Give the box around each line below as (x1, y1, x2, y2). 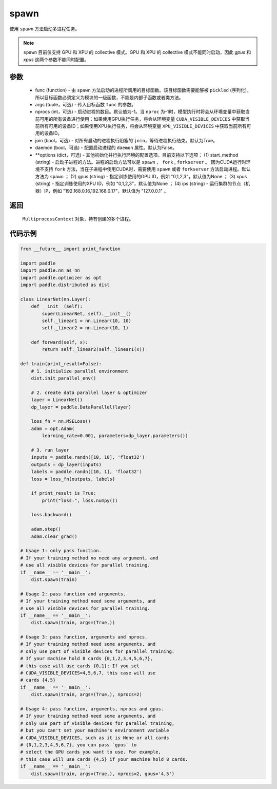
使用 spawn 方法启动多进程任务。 (9, 26, 80, 32)
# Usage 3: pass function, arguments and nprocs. (20, 634, 148, 640)
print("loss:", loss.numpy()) (42, 497, 118, 503)
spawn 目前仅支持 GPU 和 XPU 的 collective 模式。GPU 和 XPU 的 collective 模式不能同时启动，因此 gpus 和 (23, 49, 251, 55)
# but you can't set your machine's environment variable (20, 727, 169, 734)
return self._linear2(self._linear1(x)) (42, 347, 145, 352)
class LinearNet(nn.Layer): (20, 296, 91, 302)
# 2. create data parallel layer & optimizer (31, 389, 148, 396)
